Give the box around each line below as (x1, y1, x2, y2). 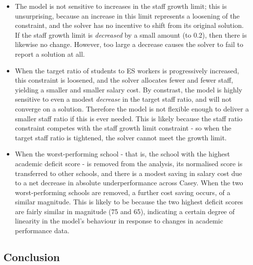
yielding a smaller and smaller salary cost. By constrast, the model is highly (15, 84, 243, 94)
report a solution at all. (15, 48, 85, 59)
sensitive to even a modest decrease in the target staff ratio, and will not (15, 94, 232, 104)
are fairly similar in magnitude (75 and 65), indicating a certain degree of (15, 206, 235, 216)
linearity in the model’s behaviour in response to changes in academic (15, 216, 223, 226)
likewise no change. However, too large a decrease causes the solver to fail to (15, 39, 243, 49)
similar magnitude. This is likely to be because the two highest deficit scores (15, 197, 243, 207)
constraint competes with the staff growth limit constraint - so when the (15, 123, 232, 133)
